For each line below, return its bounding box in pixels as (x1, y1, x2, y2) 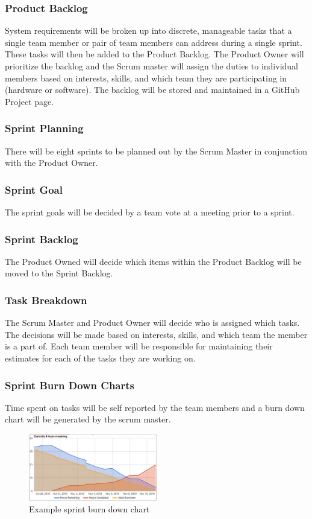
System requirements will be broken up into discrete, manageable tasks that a (5, 24, 292, 37)
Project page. (5, 95, 54, 107)
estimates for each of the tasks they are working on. (5, 352, 196, 364)
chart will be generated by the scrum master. (5, 413, 171, 425)
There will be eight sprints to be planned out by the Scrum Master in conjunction (5, 144, 308, 157)
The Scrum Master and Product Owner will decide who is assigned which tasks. (5, 316, 300, 329)
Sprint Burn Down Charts (5, 377, 135, 392)
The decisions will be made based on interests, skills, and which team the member (5, 328, 308, 340)
